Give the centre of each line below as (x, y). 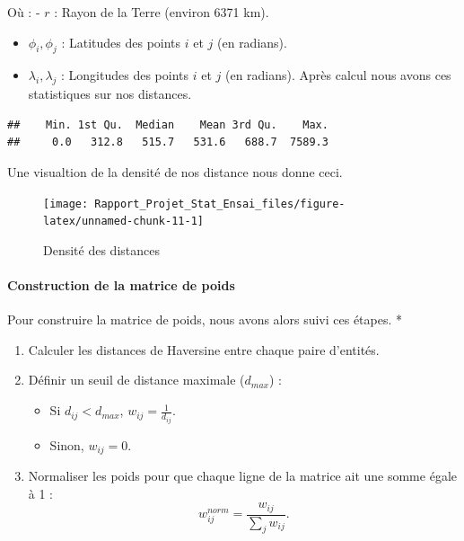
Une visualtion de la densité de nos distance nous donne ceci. (175, 171)
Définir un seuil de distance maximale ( (136, 380)
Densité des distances (101, 249)
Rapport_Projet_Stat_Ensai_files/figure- (220, 204)
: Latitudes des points (121, 42)
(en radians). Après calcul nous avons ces (338, 75)
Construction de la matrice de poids (121, 285)
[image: (66, 204)
